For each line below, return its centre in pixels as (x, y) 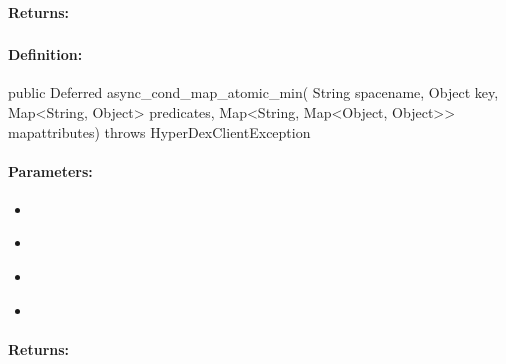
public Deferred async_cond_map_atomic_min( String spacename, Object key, (253, 92)
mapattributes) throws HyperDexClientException (159, 131)
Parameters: (50, 170)
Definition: (45, 54)
